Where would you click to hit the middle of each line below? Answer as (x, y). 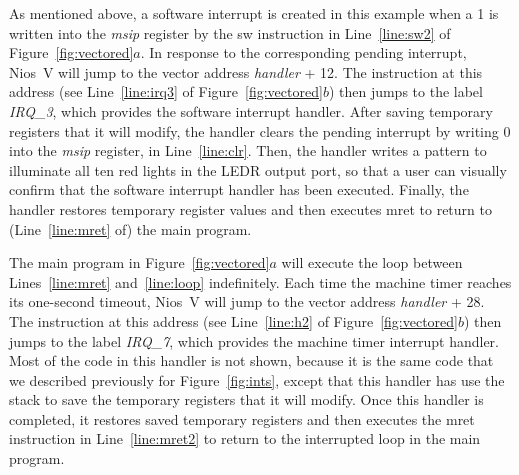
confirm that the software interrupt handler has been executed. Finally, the (239, 189)
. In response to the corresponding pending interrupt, (303, 52)
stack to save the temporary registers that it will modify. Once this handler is (246, 399)
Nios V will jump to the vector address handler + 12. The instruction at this (246, 71)
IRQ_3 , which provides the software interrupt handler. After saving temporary (251, 110)
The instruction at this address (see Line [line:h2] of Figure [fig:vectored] (233, 320)
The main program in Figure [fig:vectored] (139, 262)
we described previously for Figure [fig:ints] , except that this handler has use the (257, 379)
